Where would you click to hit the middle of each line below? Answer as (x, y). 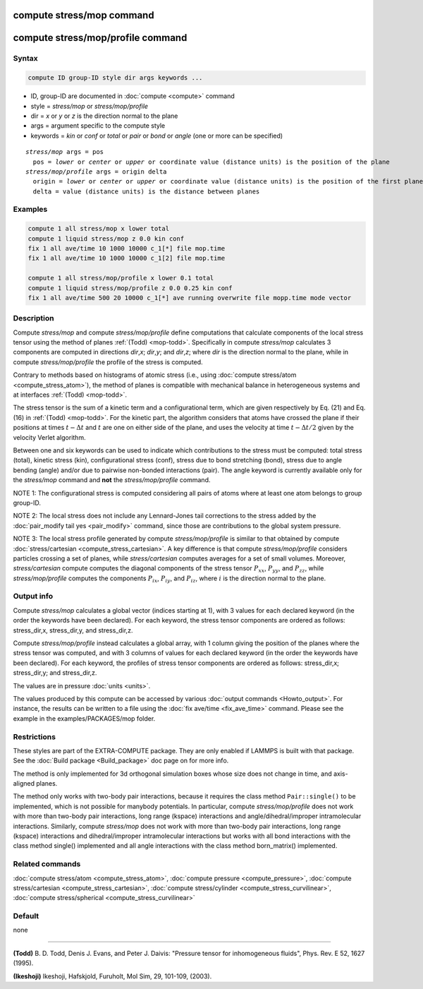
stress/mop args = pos (65, 152)
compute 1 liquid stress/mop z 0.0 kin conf (106, 239)
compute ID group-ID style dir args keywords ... (115, 78)
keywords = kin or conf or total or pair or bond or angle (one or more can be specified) (157, 136)
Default (26, 916)
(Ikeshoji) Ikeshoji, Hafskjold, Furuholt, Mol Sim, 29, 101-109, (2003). (112, 976)
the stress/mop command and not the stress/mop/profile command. (112, 480)
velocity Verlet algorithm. (49, 437)
